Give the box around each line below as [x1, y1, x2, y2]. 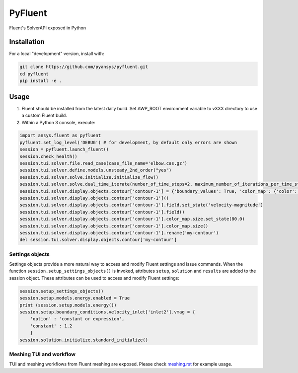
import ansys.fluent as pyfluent [19, 133, 101, 139]
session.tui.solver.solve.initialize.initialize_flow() [19, 174, 159, 180]
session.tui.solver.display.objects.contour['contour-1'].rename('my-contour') [19, 230, 219, 235]
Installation [9, 38, 45, 46]
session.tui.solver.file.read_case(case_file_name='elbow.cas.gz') [19, 160, 188, 166]
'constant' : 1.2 [30, 323, 73, 329]
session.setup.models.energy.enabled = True [19, 296, 130, 301]
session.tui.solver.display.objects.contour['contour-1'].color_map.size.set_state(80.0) [19, 216, 245, 222]
